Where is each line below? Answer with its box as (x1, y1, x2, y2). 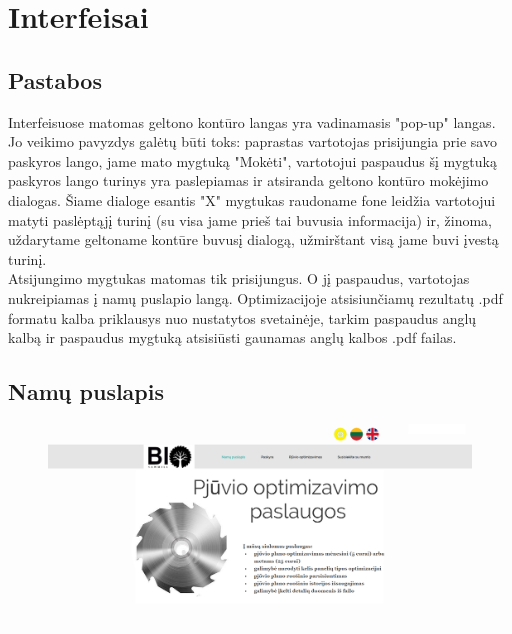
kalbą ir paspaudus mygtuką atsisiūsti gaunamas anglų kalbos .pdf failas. (8, 327, 457, 348)
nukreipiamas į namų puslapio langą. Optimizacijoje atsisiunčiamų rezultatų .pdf (8, 287, 503, 308)
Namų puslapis (8, 376, 165, 407)
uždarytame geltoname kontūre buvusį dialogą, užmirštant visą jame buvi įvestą (8, 229, 499, 250)
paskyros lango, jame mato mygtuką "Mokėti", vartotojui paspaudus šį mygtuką (8, 150, 497, 171)
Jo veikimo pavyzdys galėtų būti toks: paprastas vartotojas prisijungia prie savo (8, 131, 497, 152)
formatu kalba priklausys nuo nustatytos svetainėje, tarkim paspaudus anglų (8, 307, 477, 328)
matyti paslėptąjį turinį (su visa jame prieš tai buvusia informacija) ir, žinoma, (8, 209, 492, 230)
